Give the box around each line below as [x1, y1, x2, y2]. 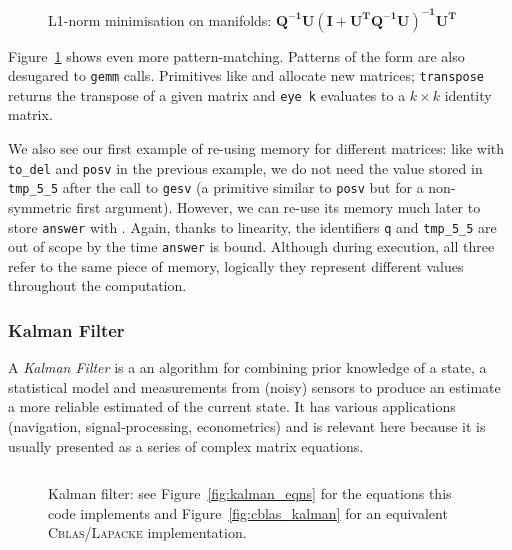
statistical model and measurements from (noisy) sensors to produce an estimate [8, 376, 501, 397]
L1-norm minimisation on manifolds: [48, 9, 272, 30]
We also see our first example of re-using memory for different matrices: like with [8, 138, 505, 158]
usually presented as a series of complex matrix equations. [8, 435, 364, 456]
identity [444, 84, 492, 105]
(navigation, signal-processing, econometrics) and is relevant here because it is [8, 416, 486, 436]
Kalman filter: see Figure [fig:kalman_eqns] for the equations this [48, 483, 452, 504]
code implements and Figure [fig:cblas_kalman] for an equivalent [48, 502, 448, 523]
